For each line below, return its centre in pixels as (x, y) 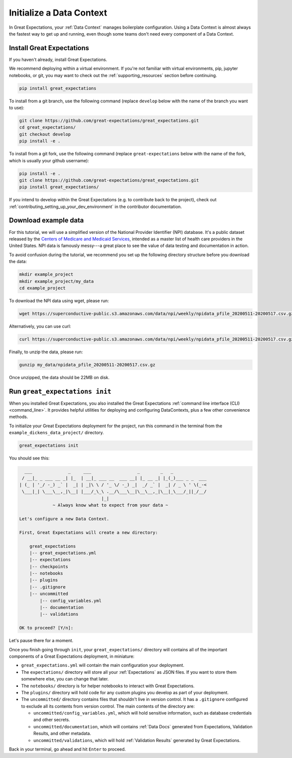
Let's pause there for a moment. (41, 641)
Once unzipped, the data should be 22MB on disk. (59, 377)
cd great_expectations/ (48, 127)
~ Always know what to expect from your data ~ (110, 505)
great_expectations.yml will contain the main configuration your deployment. (103, 665)
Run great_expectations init (60, 391)
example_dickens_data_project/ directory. (56, 433)
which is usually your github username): (49, 160)
